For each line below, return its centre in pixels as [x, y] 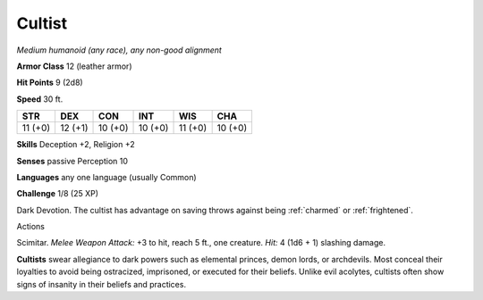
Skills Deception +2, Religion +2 [76, 145]
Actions [30, 227]
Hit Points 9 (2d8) [50, 83]
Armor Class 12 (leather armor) [74, 66]
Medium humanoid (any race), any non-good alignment [119, 50]
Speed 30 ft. [40, 99]
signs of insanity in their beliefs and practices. [102, 284]
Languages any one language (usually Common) [106, 177]
